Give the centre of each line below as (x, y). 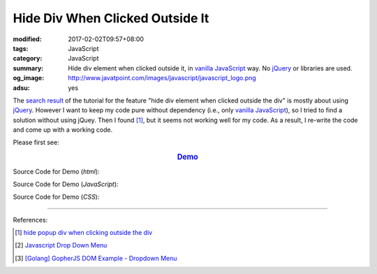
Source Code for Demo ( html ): (57, 172)
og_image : (29, 78)
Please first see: (36, 142)
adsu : (22, 88)
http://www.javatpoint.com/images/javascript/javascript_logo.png (162, 78)
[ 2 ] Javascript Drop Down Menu (61, 245)
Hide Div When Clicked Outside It (111, 18)
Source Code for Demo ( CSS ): (56, 197)
